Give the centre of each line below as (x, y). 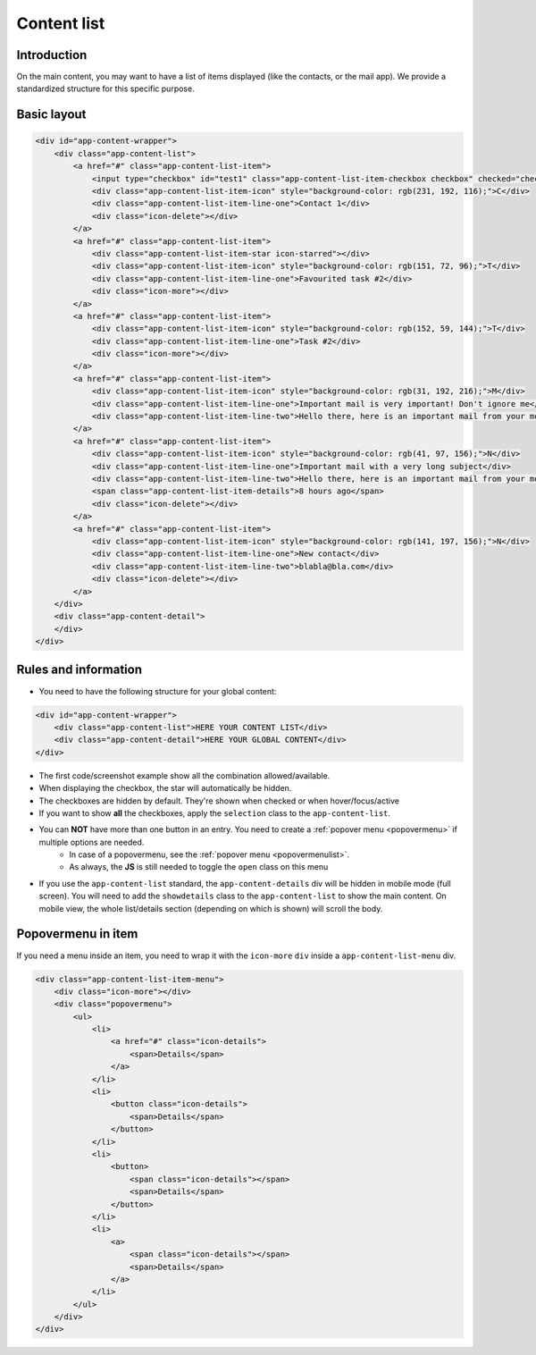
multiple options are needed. (92, 842)
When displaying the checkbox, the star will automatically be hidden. (165, 788)
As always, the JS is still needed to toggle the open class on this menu (199, 867)
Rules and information (80, 670)
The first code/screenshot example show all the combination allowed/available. (184, 775)
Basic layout (51, 115)
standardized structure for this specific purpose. (106, 88)
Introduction (52, 55)
